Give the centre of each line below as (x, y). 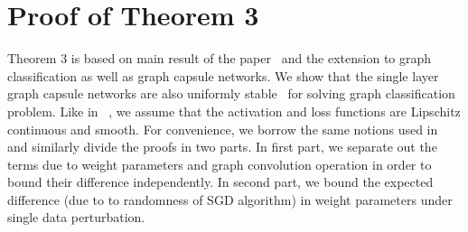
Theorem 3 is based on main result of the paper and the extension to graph (220, 58)
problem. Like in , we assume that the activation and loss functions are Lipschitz (234, 111)
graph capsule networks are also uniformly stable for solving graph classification (231, 93)
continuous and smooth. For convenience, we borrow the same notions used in (223, 129)
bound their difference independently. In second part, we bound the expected (220, 182)
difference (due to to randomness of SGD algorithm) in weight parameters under (230, 199)
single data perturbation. (76, 217)
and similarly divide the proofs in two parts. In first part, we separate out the (222, 147)
